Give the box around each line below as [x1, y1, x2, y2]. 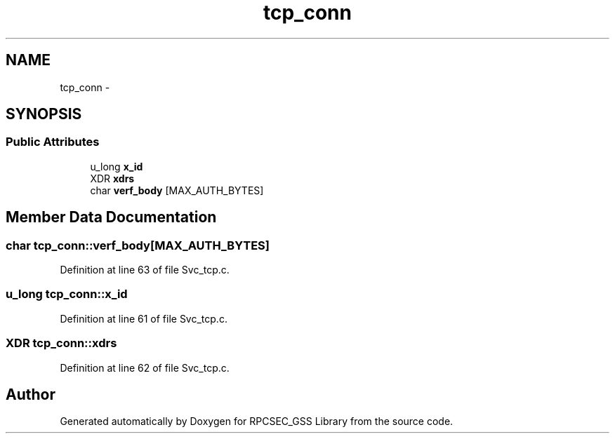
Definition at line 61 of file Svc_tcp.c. [60, 312, 227, 325]
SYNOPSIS [6, 105, 82, 123]
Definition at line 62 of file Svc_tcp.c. [60, 361, 230, 374]
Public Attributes [6, 135, 100, 149]
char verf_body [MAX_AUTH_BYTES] [90, 184, 264, 196]
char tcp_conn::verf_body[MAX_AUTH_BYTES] [6, 238, 270, 252]
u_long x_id [90, 160, 143, 173]
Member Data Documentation [6, 208, 217, 227]
